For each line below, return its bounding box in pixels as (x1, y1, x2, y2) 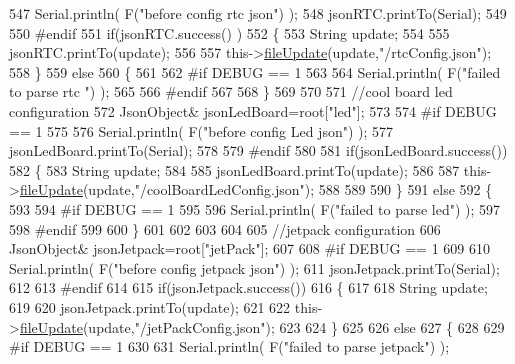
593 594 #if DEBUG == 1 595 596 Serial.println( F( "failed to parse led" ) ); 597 (9, 198, 501, 219)
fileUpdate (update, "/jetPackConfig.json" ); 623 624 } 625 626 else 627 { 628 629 (19, 316, 505, 337)
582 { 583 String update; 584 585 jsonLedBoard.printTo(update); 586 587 (9, 159, 460, 180)
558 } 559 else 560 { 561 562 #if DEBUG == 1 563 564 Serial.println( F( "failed (9, 61, 501, 82)
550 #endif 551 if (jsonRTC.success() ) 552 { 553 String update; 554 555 (9, 22, 450, 43)
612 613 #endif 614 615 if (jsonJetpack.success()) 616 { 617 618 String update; (9, 277, 488, 298)
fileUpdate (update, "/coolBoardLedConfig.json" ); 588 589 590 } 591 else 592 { (19, 179, 493, 200)
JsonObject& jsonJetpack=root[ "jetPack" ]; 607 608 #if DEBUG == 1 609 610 (9, 238, 490, 259)
